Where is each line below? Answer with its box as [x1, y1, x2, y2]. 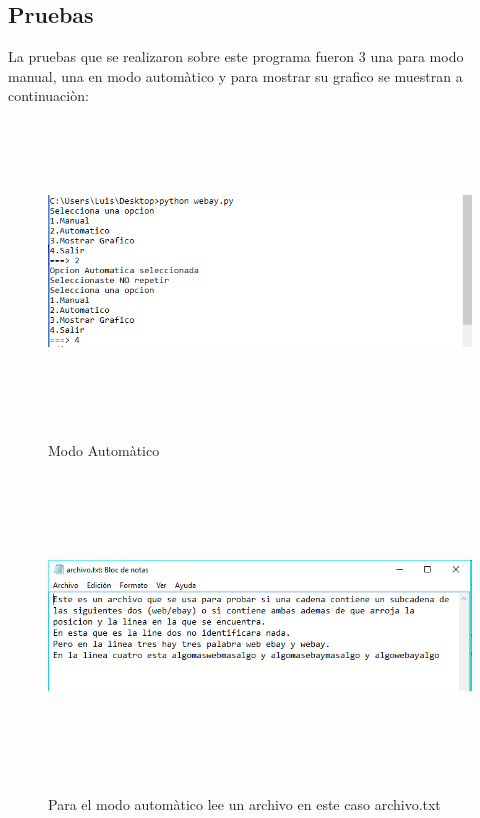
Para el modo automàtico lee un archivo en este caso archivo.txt [48, 794, 441, 815]
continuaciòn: [8, 85, 89, 106]
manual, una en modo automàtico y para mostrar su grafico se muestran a [8, 65, 463, 86]
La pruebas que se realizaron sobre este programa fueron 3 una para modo [8, 46, 464, 67]
